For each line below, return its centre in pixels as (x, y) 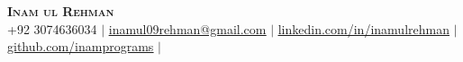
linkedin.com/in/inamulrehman (363, 28)
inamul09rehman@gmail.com (187, 28)
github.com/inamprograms (81, 46)
